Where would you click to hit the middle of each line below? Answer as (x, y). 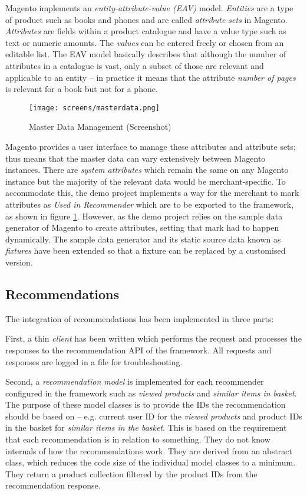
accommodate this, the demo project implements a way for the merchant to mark (152, 193)
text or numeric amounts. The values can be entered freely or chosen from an (145, 42)
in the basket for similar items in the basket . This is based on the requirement (146, 427)
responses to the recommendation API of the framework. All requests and (138, 350)
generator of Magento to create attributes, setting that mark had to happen (142, 227)
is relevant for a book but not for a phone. (82, 89)
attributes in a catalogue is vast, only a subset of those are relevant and (135, 65)
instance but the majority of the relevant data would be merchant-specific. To (146, 181)
